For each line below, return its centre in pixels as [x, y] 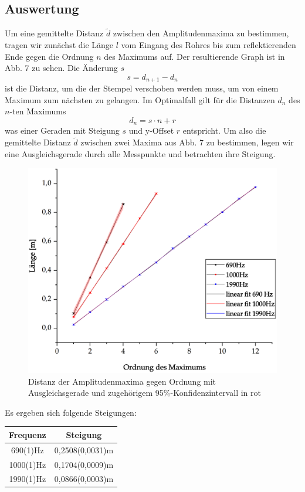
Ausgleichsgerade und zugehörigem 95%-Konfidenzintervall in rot [145, 393]
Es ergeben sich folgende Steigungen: [71, 412]
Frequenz [28, 434]
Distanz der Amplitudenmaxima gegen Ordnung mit [122, 381]
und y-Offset [151, 130]
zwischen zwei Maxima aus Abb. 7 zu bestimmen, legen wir [187, 142]
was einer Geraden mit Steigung [62, 130]
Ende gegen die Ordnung [49, 56]
